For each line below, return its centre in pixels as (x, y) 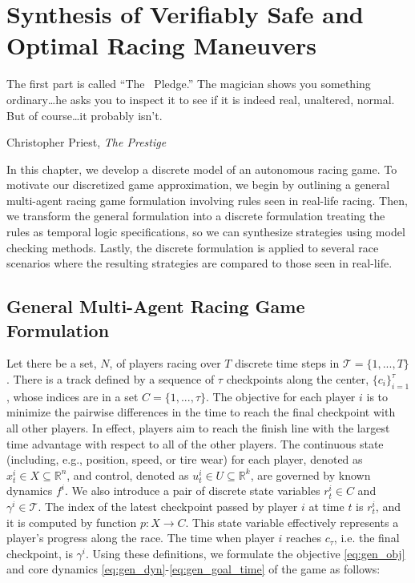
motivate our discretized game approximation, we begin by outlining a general (198, 185)
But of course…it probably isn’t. (85, 115)
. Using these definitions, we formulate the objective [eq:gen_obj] (246, 553)
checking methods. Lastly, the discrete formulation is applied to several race (193, 247)
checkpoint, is (40, 553)
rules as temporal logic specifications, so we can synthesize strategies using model (206, 232)
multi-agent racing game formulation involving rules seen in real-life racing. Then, (207, 200)
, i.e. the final (367, 538)
